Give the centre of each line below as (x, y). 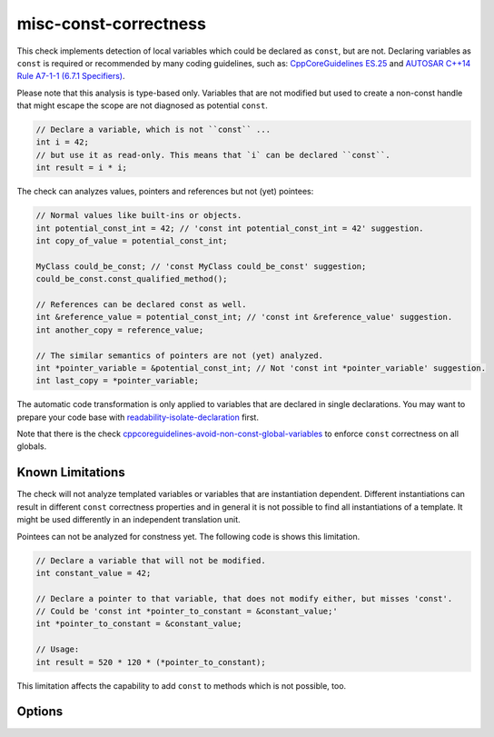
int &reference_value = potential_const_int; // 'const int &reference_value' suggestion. (244, 317)
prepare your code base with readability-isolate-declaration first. (138, 417)
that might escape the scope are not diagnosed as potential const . (142, 105)
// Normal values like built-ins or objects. (139, 215)
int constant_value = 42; (94, 573)
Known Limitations (71, 473)
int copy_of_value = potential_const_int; (132, 241)
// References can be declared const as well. (141, 304)
